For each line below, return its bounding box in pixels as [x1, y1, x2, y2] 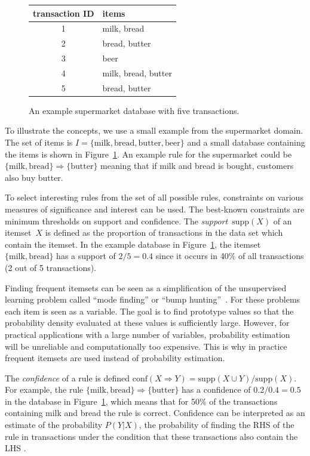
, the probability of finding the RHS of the [139, 418, 294, 431]
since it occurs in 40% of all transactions [155, 249, 304, 262]
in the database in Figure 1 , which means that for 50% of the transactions [5, 395, 278, 407]
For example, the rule [5, 383, 84, 396]
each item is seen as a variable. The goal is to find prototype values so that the [5, 304, 294, 317]
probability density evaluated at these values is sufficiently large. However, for [5, 316, 290, 329]
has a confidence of [182, 383, 251, 396]
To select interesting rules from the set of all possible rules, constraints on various [5, 191, 303, 204]
